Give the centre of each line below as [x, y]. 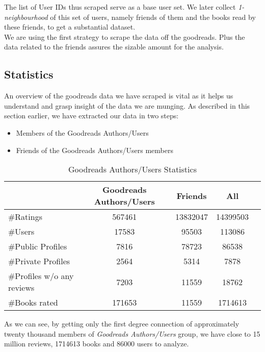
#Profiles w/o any [41, 276]
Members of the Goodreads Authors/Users [82, 132]
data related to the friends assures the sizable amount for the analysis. [114, 47]
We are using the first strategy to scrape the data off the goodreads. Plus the [125, 36]
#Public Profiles [38, 246]
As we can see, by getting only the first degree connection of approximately [122, 324]
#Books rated [33, 303]
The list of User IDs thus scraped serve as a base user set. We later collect [120, 7]
